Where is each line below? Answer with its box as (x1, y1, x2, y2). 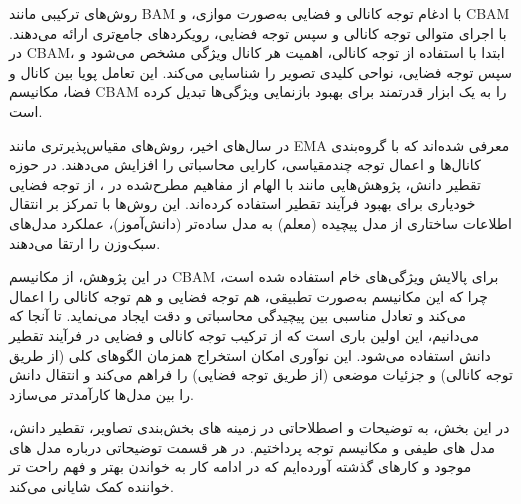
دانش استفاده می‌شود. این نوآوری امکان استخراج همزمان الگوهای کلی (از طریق (9, 344, 491, 365)
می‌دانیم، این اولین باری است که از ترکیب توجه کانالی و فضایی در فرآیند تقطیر (9, 324, 480, 345)
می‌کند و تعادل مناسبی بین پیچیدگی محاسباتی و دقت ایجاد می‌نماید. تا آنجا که (9, 305, 466, 326)
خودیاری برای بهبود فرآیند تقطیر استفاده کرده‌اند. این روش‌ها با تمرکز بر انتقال (9, 193, 476, 214)
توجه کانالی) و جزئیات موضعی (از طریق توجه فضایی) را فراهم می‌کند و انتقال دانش (9, 364, 513, 385)
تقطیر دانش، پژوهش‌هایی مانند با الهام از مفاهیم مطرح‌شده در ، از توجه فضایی (9, 173, 481, 194)
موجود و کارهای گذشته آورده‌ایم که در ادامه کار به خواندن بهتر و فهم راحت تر (9, 456, 472, 477)
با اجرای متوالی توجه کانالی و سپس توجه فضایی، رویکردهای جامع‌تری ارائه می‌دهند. (9, 22, 507, 43)
